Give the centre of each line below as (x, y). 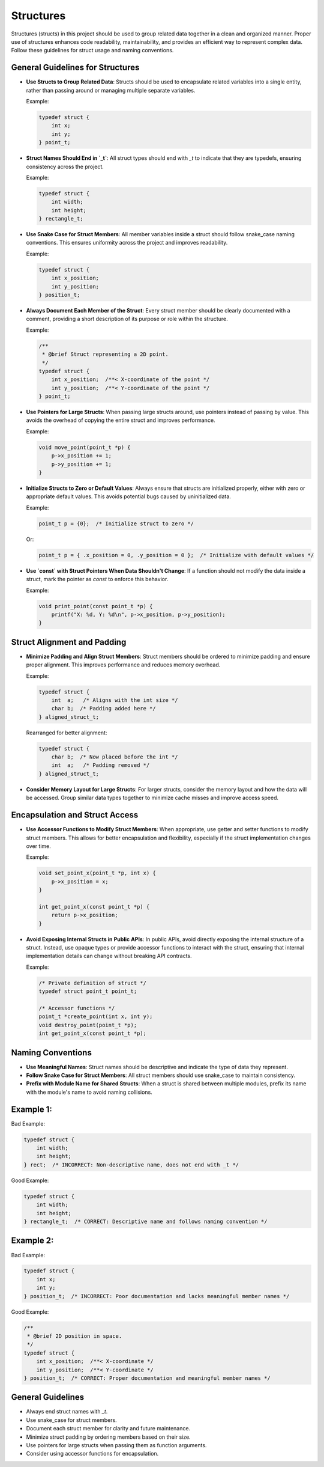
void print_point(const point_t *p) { (96, 606)
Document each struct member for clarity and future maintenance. (108, 1429)
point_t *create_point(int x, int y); (96, 1017)
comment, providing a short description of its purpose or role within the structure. (127, 319)
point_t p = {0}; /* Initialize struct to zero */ (116, 523)
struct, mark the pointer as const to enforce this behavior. (97, 579)
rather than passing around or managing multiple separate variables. (111, 90)
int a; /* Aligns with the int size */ (115, 700)
